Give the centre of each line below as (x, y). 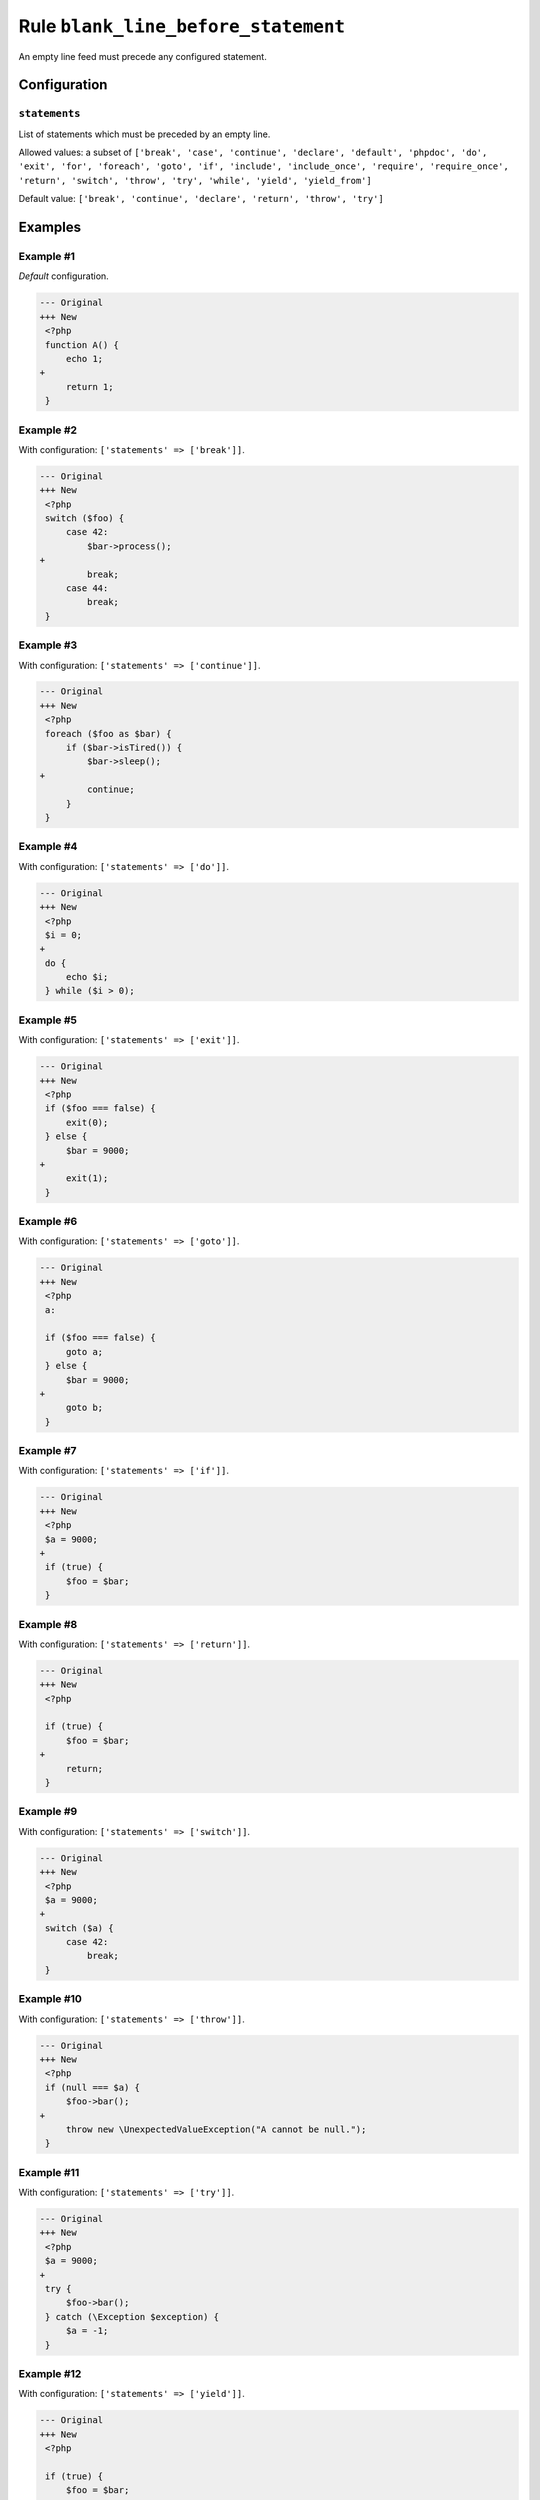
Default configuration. (63, 276)
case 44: (87, 588)
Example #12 (50, 2373)
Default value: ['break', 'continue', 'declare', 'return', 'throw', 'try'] (201, 199)
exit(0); (87, 1122)
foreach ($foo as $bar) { (108, 733)
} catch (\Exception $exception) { (132, 2316)
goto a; (84, 1351)
